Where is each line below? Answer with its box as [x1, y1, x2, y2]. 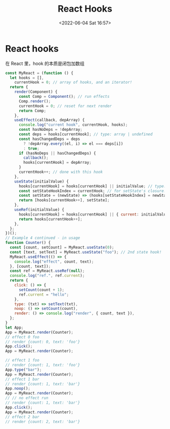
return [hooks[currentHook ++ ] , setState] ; [18, 198, 110, 203]
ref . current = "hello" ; [18, 292, 69, 297]
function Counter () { [5, 240, 51, 245]
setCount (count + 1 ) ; [18, 287, 65, 292]
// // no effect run [5, 396, 49, 401]
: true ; [23, 146, 39, 151]
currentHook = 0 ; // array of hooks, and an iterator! [14, 80, 133, 85]
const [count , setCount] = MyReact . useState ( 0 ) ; [10, 245, 114, 250]
